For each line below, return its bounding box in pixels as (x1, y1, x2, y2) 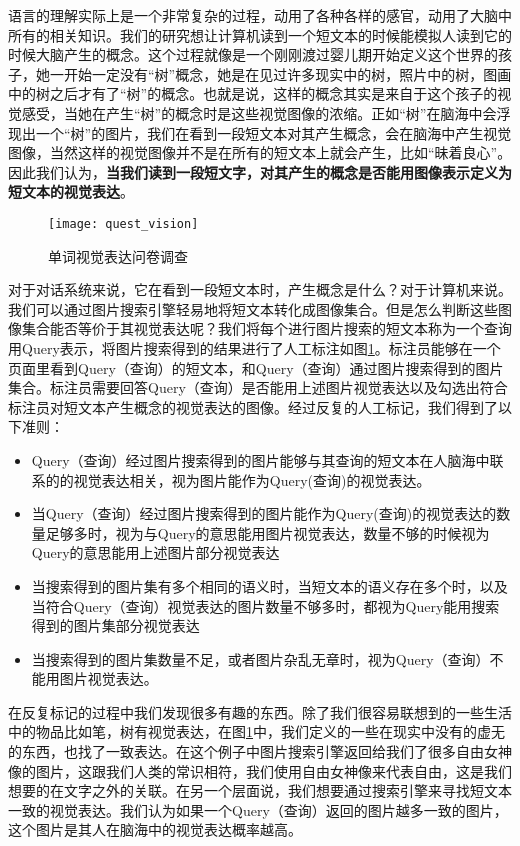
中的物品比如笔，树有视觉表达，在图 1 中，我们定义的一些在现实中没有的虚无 (8, 721, 505, 742)
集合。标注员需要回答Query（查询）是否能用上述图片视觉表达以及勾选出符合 (8, 377, 508, 398)
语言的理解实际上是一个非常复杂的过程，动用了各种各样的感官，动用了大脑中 (8, 5, 512, 25)
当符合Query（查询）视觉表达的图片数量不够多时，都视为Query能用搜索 (31, 595, 500, 616)
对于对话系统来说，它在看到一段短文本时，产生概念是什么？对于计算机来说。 (8, 279, 512, 300)
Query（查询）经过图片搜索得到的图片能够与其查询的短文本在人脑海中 (31, 449, 490, 470)
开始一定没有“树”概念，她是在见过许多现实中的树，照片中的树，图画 (63, 63, 512, 84)
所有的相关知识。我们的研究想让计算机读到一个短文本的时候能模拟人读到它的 (8, 24, 512, 45)
